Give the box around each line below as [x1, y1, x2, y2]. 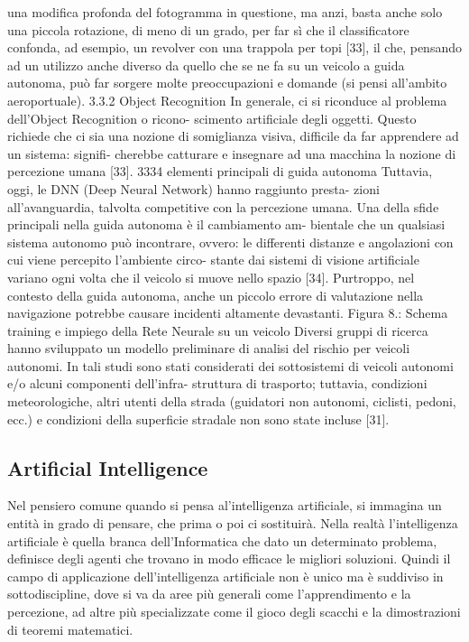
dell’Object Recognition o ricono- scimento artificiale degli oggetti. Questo [7, 108, 417, 127]
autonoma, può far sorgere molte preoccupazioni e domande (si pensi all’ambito [7, 73, 447, 92]
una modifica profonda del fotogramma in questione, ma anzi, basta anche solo [7, 3, 443, 21]
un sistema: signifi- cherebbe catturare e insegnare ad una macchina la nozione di [7, 144, 456, 163]
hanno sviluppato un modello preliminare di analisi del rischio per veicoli [7, 339, 410, 358]
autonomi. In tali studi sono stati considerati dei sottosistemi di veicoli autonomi [7, 356, 454, 375]
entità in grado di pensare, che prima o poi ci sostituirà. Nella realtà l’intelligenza [7, 514, 458, 533]
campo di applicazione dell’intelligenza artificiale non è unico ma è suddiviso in [7, 566, 444, 585]
